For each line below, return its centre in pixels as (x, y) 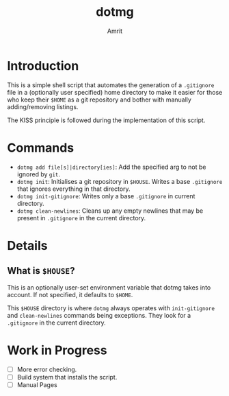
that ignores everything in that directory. (74, 189)
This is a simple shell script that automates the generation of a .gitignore (111, 85)
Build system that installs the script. (67, 377)
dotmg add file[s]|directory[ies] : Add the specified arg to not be (111, 167)
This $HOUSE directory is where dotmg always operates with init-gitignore (111, 308)
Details (27, 245)
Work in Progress (57, 350)
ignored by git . (38, 174)
